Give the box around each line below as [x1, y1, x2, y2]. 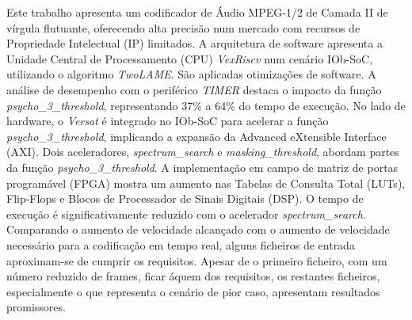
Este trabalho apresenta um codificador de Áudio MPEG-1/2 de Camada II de [6, 4, 388, 20]
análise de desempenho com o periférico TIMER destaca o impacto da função [6, 81, 382, 97]
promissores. [6, 299, 66, 315]
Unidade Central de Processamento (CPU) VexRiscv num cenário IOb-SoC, [6, 50, 373, 67]
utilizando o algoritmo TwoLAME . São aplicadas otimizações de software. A [6, 66, 376, 82]
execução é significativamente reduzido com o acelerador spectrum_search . [6, 205, 366, 222]
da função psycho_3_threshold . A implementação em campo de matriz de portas [6, 158, 399, 175]
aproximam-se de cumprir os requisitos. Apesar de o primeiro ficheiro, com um [6, 252, 387, 269]
